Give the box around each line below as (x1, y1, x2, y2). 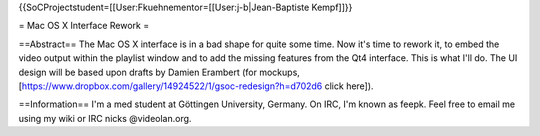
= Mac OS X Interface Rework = (18, 20, 150, 32)
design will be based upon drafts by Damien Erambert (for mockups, (18, 66, 300, 78)
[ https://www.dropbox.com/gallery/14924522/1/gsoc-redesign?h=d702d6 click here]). (18, 80, 374, 92)
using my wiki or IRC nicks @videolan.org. (18, 112, 192, 124)
